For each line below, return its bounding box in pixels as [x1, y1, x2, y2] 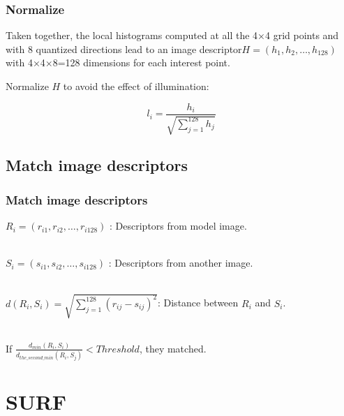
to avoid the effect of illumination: [63, 79, 209, 93]
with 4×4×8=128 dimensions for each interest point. [6, 55, 230, 70]
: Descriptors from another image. [108, 255, 253, 270]
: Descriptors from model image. [110, 218, 247, 233]
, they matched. [139, 341, 207, 355]
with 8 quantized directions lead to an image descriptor [6, 41, 242, 56]
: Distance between [157, 295, 239, 310]
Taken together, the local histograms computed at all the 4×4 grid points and [6, 28, 339, 43]
